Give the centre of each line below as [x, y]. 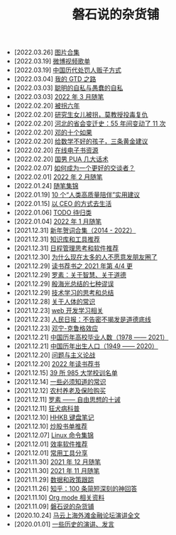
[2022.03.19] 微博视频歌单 [52, 61]
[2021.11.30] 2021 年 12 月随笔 [57, 462]
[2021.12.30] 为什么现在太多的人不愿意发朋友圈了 [86, 257]
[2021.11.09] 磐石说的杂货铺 [54, 507]
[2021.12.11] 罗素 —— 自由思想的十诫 [67, 400]
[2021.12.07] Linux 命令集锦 [54, 435]
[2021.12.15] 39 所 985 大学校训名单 [66, 373]
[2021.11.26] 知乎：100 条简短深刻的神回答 [76, 489]
